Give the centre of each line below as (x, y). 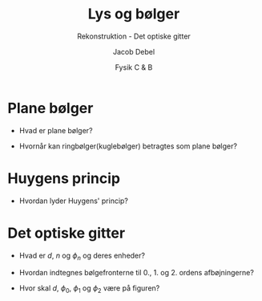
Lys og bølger (134, 14)
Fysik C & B (134, 67)
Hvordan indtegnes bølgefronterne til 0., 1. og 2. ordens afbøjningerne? (136, 273)
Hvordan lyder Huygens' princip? (74, 201)
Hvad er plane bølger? (56, 130)
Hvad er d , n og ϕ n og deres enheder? (82, 256)
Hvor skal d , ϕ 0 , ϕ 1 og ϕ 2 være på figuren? (89, 289)
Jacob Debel (134, 51)
